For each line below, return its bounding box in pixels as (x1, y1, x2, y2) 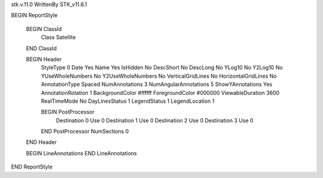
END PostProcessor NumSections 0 (41, 128, 129, 135)
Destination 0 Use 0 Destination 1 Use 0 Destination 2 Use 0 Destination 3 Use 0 (56, 116, 254, 124)
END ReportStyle (11, 163, 53, 170)
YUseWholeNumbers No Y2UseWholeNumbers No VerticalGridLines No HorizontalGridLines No (41, 72, 277, 79)
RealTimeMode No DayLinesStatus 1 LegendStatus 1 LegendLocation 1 (41, 97, 215, 105)
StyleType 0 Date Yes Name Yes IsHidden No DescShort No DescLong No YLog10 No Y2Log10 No (41, 64, 284, 71)
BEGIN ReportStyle (11, 12, 58, 19)
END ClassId (26, 45, 57, 52)
